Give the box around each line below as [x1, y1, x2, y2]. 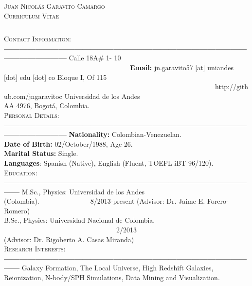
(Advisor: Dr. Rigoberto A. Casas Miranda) [4, 234, 134, 244]
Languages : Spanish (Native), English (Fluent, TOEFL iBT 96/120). [4, 157, 214, 168]
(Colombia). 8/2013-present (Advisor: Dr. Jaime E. [4, 196, 205, 206]
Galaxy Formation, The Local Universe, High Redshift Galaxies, [21, 263, 214, 273]
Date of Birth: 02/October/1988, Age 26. [4, 138, 133, 149]
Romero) [4, 205, 30, 215]
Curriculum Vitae [4, 10, 59, 20]
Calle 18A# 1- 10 [69, 53, 121, 63]
